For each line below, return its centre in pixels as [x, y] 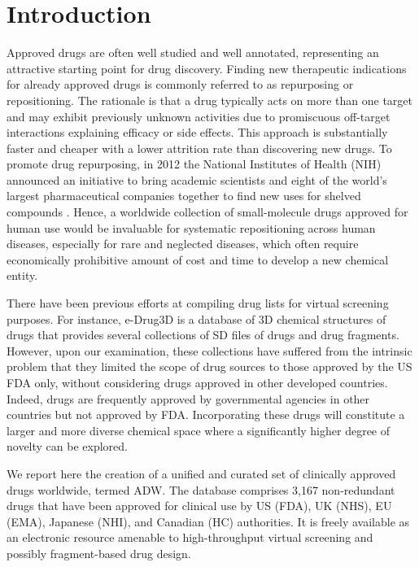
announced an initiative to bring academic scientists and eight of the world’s [197, 179]
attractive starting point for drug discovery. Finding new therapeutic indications [207, 68]
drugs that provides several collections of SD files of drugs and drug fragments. [203, 335]
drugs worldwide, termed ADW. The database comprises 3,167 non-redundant [201, 489]
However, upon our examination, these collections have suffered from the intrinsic [209, 350]
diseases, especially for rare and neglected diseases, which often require [183, 244]
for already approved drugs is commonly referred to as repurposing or [180, 84]
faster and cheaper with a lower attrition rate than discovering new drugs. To [199, 148]
